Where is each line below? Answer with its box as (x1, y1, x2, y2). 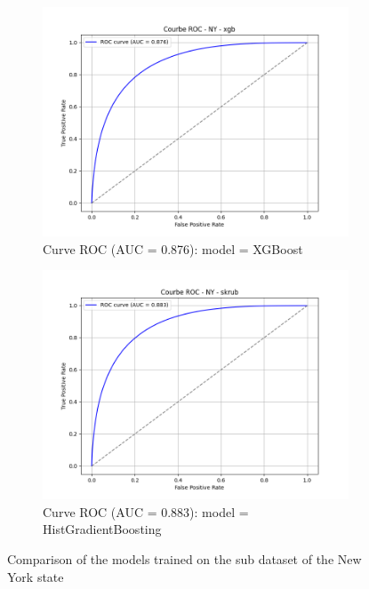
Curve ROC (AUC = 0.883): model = (43, 502, 249, 521)
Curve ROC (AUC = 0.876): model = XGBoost (43, 239, 303, 258)
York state (7, 567, 64, 585)
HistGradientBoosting (43, 520, 162, 538)
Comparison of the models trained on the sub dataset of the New (7, 549, 362, 568)
